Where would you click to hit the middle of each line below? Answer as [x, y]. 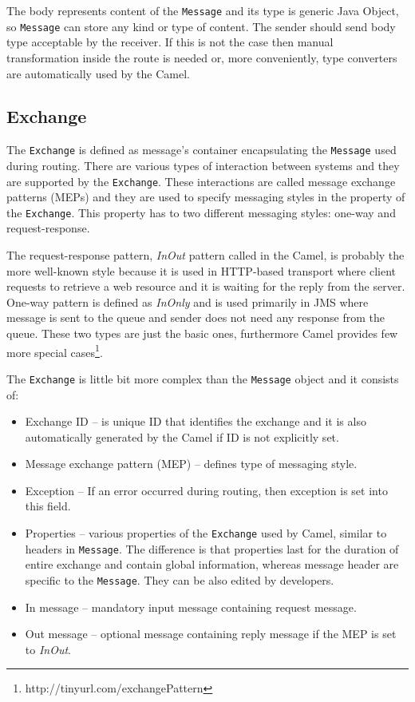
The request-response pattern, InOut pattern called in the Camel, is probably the [206, 255]
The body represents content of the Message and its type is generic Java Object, [203, 10]
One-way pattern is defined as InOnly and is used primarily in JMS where [188, 301]
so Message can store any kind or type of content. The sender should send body [201, 26]
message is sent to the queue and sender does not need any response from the [196, 317]
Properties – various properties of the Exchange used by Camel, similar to [206, 533]
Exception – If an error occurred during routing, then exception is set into [206, 490]
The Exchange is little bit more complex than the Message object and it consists [203, 378]
